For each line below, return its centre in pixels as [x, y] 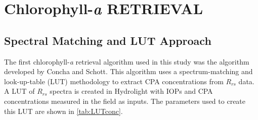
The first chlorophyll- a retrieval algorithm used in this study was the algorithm [127, 61]
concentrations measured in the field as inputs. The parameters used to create [125, 101]
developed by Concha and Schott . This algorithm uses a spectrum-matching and [128, 71]
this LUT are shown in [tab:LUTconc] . [63, 111]
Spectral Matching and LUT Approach [108, 40]
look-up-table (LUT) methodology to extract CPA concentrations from [114, 81]
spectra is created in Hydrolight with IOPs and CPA [131, 91]
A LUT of [19, 91]
